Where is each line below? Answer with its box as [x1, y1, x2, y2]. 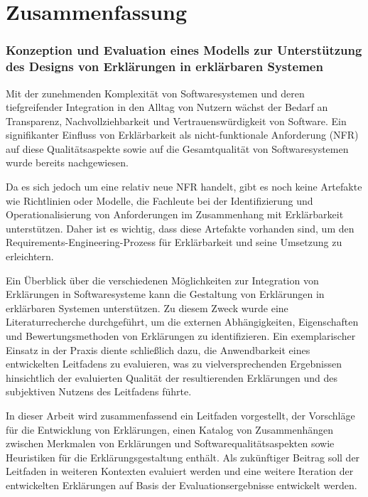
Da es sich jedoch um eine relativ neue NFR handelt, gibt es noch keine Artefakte [6, 179, 362, 194]
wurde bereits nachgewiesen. [6, 155, 129, 170]
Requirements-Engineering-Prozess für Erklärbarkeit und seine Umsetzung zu [6, 235, 342, 250]
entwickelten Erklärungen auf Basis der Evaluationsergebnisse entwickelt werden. [6, 477, 357, 492]
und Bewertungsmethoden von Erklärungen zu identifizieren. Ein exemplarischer [6, 328, 356, 343]
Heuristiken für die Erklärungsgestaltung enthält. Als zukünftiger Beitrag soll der [6, 449, 360, 464]
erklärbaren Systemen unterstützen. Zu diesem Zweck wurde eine [6, 300, 288, 315]
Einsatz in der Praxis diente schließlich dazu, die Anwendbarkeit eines [6, 342, 310, 357]
